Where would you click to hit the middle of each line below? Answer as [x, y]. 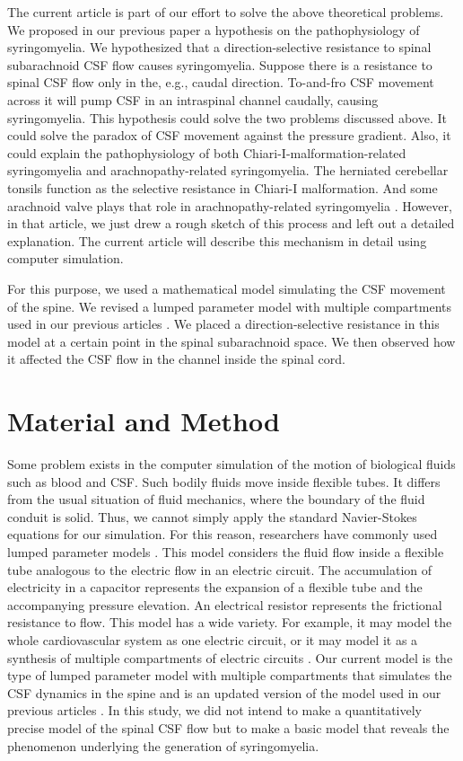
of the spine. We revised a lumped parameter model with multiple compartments [230, 306]
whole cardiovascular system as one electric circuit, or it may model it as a [213, 639]
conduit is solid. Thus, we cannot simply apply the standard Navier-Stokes [212, 516]
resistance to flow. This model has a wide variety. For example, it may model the [230, 622]
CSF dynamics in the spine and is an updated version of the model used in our [224, 692]
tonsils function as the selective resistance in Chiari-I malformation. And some [223, 187]
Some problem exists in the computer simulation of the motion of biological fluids [231, 464]
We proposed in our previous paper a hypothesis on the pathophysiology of [214, 29]
